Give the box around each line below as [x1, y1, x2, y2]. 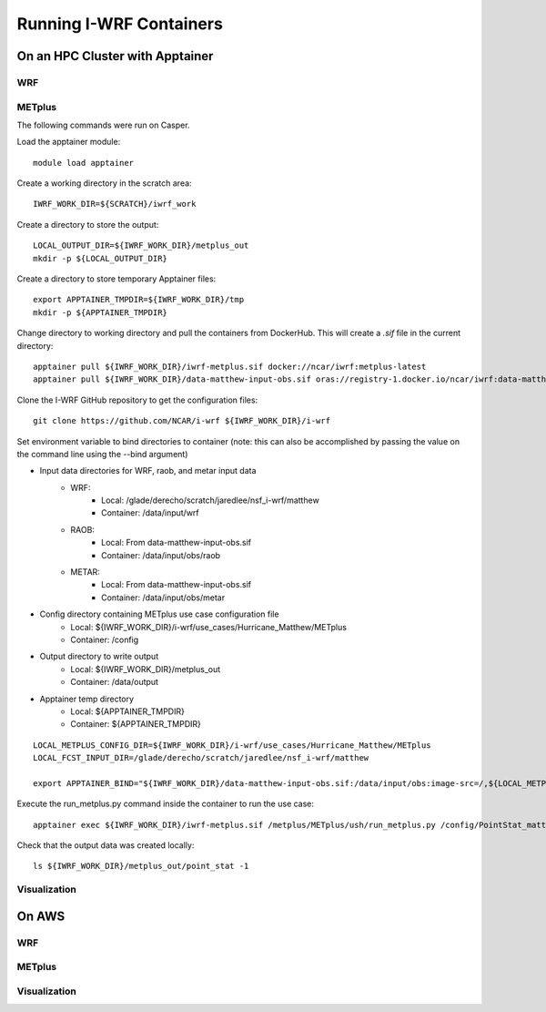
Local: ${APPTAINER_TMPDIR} [70, 706, 186, 717]
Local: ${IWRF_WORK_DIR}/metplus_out [70, 663, 221, 674]
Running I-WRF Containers [16, 14, 223, 34]
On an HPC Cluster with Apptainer [16, 48, 214, 64]
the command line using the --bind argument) [16, 448, 188, 459]
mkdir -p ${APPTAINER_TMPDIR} [33, 307, 168, 318]
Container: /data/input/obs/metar [101, 592, 226, 603]
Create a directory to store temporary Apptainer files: [16, 273, 217, 284]
